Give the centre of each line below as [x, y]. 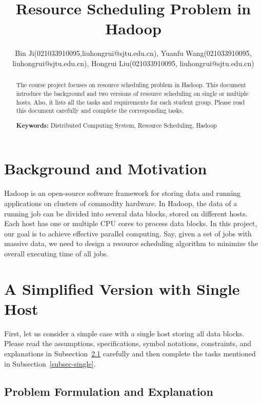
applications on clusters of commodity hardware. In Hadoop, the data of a [121, 203]
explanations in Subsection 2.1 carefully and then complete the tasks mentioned [130, 354]
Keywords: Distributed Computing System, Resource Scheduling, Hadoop [116, 125]
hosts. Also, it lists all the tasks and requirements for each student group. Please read [130, 102]
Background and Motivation [106, 168]
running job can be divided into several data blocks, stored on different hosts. [126, 213]
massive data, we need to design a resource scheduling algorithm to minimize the [131, 243]
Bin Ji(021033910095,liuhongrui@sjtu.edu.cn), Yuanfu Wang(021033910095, [133, 53]
